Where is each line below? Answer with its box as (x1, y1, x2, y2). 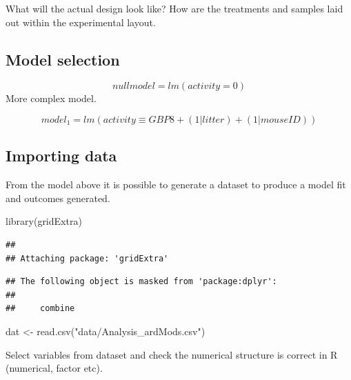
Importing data (6, 145, 117, 166)
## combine (6, 303, 75, 314)
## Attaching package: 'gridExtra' (6, 253, 169, 263)
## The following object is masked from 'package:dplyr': (6, 277, 277, 287)
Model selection (6, 48, 120, 70)
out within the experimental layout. (6, 14, 156, 29)
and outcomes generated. (6, 190, 110, 205)
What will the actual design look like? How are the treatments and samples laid (6, 1, 343, 15)
